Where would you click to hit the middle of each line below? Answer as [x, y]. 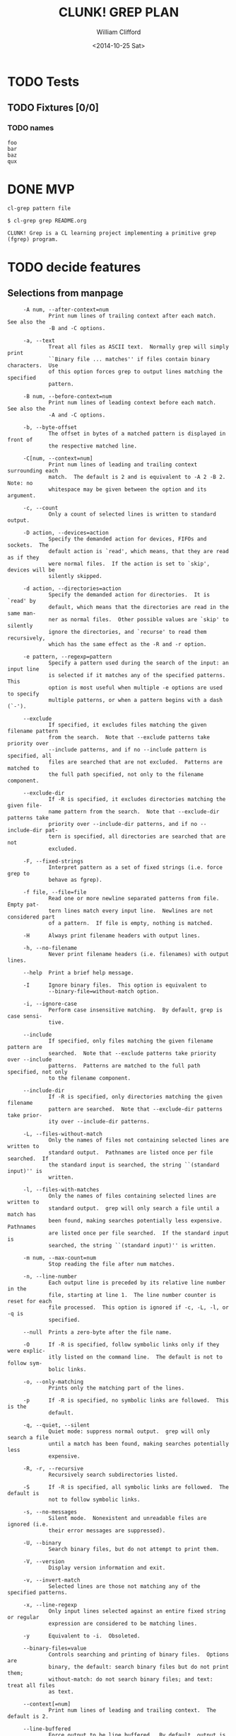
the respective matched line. [93, 446]
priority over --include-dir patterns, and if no [123, 824]
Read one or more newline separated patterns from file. [134, 898]
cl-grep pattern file [39, 208]
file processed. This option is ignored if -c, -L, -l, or [139, 1307]
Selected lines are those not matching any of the [124, 1586]
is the [17, 1407]
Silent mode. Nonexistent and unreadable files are [128, 1518]
